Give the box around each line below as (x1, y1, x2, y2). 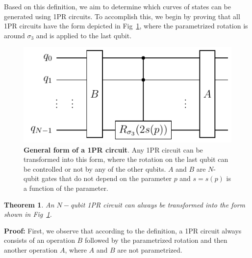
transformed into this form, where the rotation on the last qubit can (24, 154, 228, 164)
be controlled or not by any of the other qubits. (24, 163, 166, 174)
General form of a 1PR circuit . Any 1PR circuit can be (24, 144, 203, 155)
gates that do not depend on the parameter (41, 173, 172, 183)
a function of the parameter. (24, 183, 108, 193)
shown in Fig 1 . (4, 209, 52, 219)
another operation (4, 245, 58, 255)
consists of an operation (4, 235, 75, 245)
